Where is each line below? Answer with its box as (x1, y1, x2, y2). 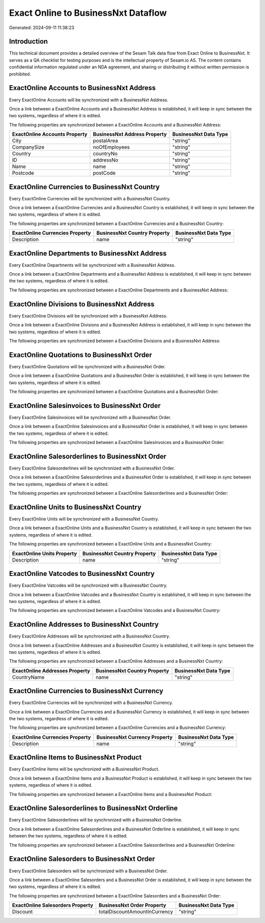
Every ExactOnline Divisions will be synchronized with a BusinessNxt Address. (9, 313, 168, 318)
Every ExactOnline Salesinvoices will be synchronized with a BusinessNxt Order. (9, 414, 172, 420)
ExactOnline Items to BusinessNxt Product (9, 753, 142, 762)
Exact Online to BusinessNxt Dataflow (9, 7, 167, 18)
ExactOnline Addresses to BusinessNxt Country (9, 620, 159, 629)
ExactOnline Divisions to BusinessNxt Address (9, 300, 155, 308)
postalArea (93, 137, 118, 144)
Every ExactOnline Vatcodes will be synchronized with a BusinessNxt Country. (9, 582, 168, 588)
